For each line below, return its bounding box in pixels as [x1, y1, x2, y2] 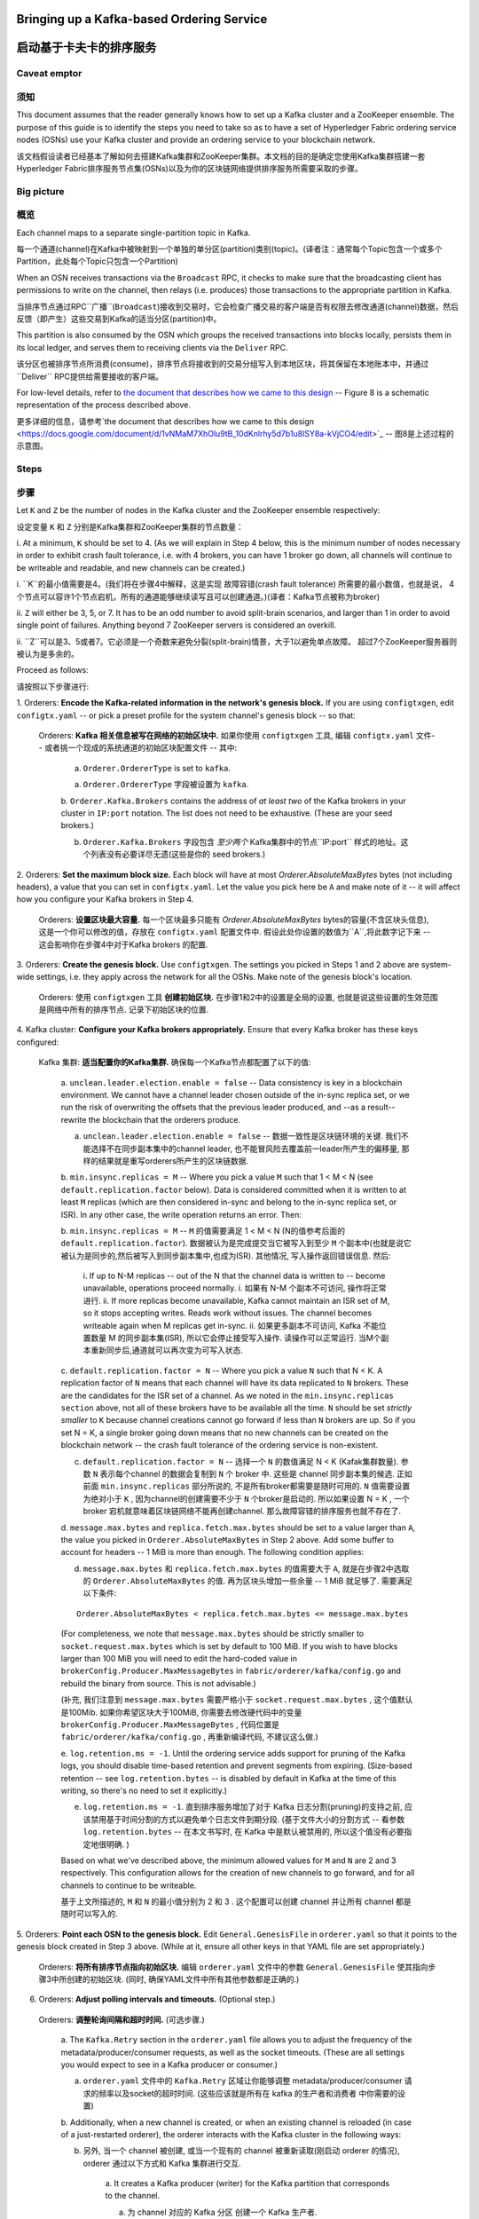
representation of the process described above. [16, 399, 191, 410]
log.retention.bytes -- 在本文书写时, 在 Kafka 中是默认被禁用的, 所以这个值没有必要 [82, 1827, 404, 1837]
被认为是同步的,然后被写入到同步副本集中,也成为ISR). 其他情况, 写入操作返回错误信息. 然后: [60, 1250, 391, 1260]
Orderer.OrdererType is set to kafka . [82, 762, 231, 773]
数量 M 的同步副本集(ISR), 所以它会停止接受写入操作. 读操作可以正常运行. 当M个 [90, 1332, 381, 1344]
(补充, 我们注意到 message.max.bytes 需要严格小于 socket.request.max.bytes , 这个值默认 [60, 1694, 413, 1705]
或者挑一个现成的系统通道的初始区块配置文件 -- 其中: [44, 742, 238, 754]
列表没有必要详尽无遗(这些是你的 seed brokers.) [90, 849, 266, 860]
